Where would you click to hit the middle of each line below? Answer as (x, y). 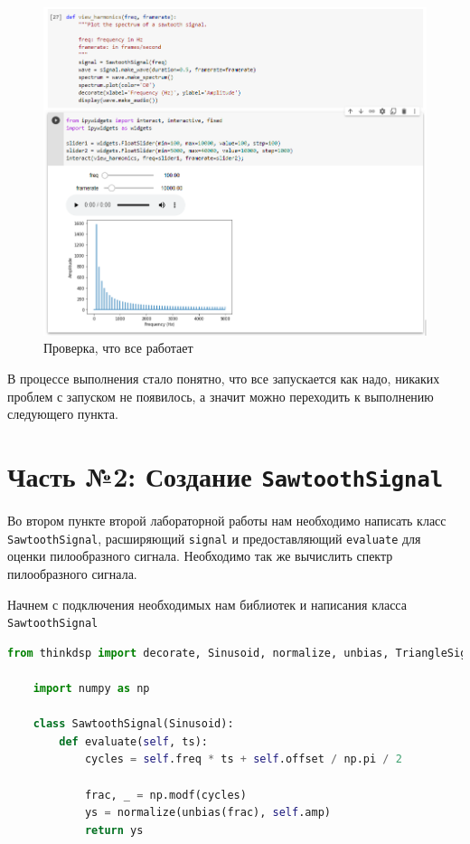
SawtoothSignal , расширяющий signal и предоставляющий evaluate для (214, 538)
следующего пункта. (63, 414)
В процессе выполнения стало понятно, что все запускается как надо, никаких (224, 379)
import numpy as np (91, 688)
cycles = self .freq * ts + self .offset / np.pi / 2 (243, 759)
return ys (114, 830)
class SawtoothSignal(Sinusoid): (133, 724)
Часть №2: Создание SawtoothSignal (226, 476)
